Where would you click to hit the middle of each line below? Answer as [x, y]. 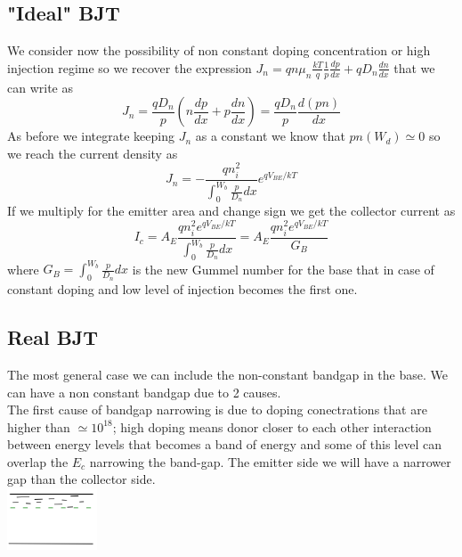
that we [414, 67]
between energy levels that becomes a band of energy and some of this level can [224, 444]
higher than [39, 426]
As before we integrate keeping [91, 136]
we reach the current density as [93, 153]
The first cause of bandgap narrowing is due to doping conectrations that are [217, 410]
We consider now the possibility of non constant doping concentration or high [219, 50]
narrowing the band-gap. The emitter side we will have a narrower [270, 461]
